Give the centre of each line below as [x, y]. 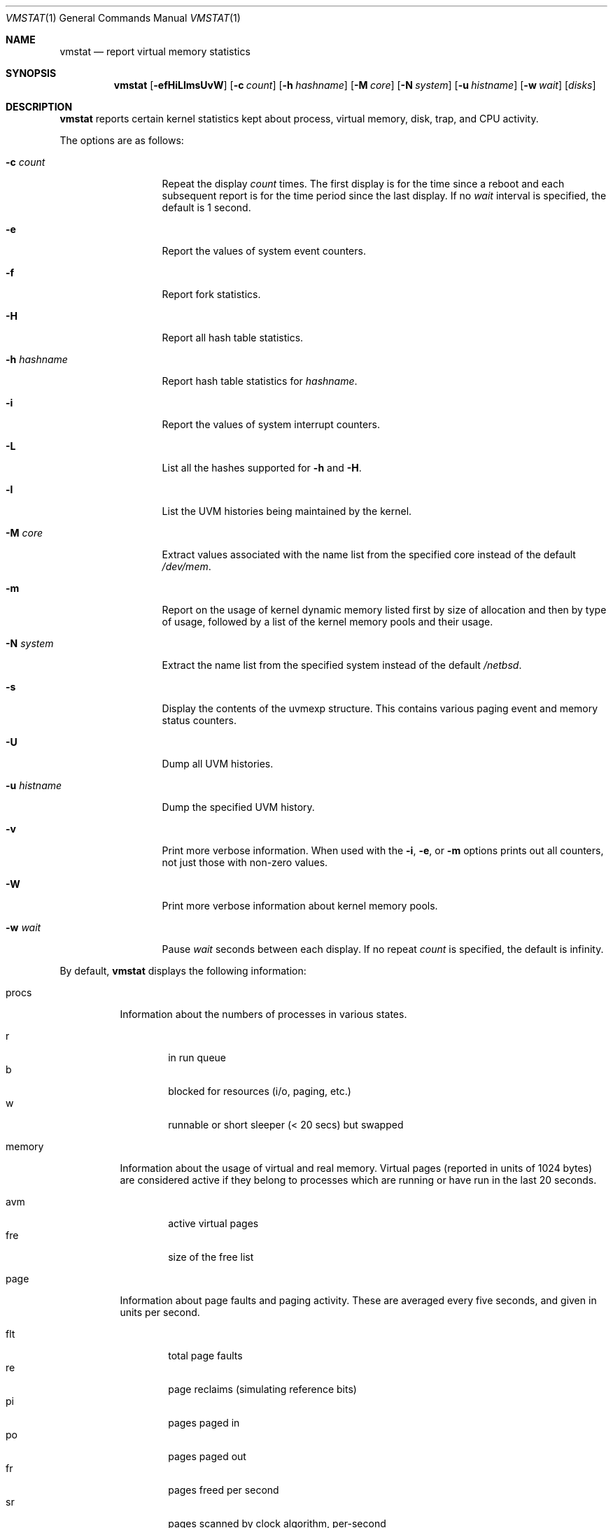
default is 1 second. [206, 207]
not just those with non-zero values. [245, 862]
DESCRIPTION [39, 107]
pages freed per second [224, 1490]
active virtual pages [213, 1223]
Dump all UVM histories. [218, 764]
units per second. [160, 1312]
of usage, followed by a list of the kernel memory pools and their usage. [327, 622]
